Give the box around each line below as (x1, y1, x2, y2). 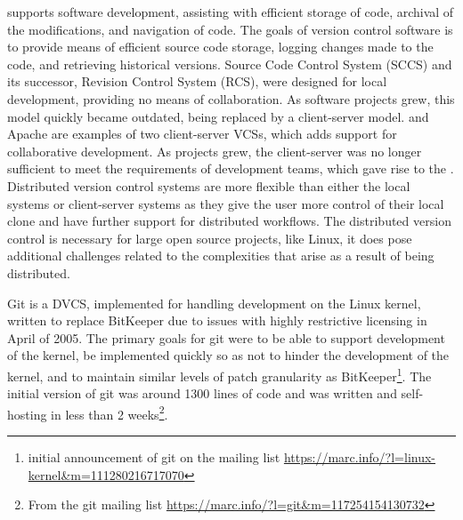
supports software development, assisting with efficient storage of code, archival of (7, 3, 454, 20)
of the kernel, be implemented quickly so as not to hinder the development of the (7, 346, 450, 364)
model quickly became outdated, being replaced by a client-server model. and (7, 107, 429, 125)
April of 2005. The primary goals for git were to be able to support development (7, 328, 445, 347)
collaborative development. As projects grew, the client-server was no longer (7, 141, 422, 160)
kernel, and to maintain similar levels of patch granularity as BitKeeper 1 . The (7, 364, 432, 385)
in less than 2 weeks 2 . (51, 402, 168, 423)
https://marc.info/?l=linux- (283, 447, 436, 466)
